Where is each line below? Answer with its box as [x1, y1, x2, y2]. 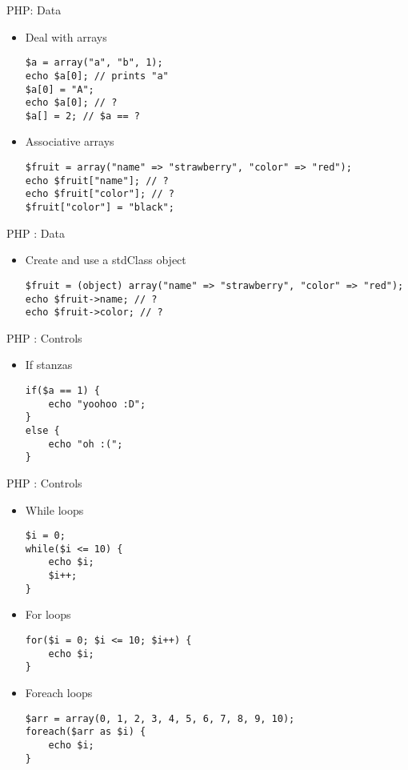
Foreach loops [25, 684, 93, 700]
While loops [25, 501, 84, 518]
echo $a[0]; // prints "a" [25, 70, 169, 82]
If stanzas [25, 356, 73, 373]
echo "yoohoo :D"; [48, 398, 146, 410]
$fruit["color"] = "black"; [25, 202, 174, 214]
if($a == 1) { [25, 385, 100, 397]
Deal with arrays [25, 28, 107, 45]
